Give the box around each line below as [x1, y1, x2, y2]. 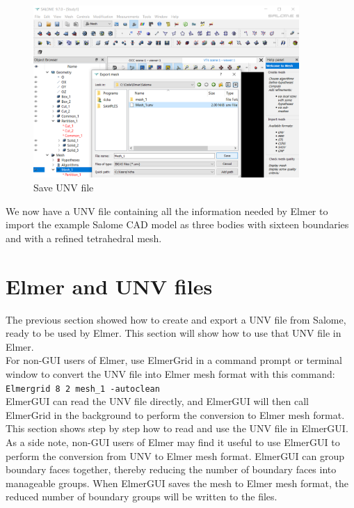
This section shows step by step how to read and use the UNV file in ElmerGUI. [6, 421, 348, 436]
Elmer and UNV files [6, 271, 213, 300]
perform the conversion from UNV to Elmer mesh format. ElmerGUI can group [6, 448, 345, 463]
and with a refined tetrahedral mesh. [6, 230, 162, 245]
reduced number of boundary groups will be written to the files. [6, 489, 277, 504]
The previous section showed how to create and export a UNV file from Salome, [6, 312, 346, 326]
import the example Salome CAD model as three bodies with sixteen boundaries [6, 217, 349, 232]
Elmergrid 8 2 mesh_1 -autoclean [6, 383, 160, 394]
